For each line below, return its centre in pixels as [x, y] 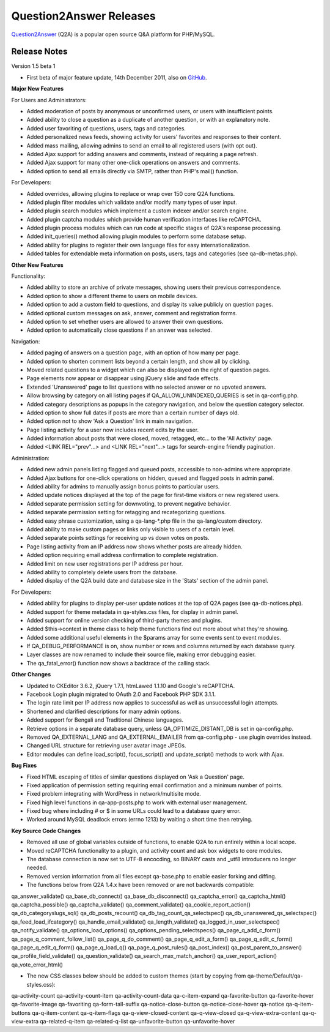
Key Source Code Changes [46, 831]
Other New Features [37, 265]
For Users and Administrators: [49, 100]
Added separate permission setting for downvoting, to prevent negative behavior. [129, 503]
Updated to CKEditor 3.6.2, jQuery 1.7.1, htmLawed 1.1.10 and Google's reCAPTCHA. [131, 686]
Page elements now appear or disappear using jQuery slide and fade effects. [123, 378]
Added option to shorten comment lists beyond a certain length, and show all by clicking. [138, 361]
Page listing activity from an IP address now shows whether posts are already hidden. [134, 546]
